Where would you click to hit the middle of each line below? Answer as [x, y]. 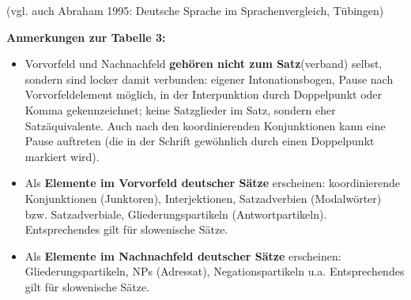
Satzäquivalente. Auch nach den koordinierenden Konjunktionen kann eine [205, 125]
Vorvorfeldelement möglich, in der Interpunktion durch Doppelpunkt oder [204, 94]
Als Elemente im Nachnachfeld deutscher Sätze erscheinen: [183, 255]
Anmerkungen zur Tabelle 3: [86, 37]
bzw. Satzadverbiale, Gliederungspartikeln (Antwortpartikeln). [176, 214]
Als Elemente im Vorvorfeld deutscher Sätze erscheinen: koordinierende [212, 183]
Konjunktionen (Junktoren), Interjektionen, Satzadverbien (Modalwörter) [203, 198]
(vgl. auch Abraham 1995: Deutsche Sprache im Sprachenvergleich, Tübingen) [195, 10]
